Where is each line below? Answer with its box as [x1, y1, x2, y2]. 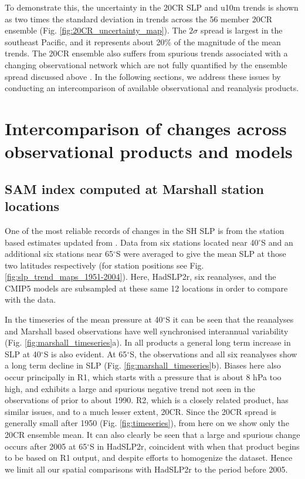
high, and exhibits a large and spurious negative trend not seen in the [5, 382, 256, 394]
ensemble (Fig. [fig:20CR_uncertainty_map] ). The [5, 24, 187, 36]
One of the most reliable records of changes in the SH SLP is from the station [5, 224, 284, 236]
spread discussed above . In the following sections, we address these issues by [5, 70, 281, 82]
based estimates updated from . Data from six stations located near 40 [5, 236, 259, 248]
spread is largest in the [201, 24, 283, 36]
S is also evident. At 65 [43, 347, 127, 360]
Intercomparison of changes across [5, 116, 287, 140]
